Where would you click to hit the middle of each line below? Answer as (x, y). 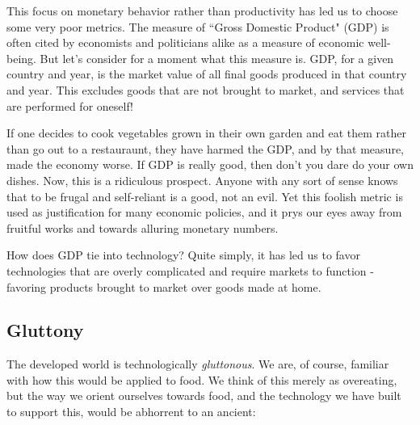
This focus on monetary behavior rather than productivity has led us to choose (202, 11)
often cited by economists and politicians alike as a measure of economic (185, 42)
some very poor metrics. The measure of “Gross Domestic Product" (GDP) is (198, 26)
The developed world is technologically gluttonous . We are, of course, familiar (198, 364)
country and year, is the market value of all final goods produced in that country (207, 74)
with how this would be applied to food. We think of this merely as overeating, (202, 379)
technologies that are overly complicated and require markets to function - (190, 270)
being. (21, 58)
